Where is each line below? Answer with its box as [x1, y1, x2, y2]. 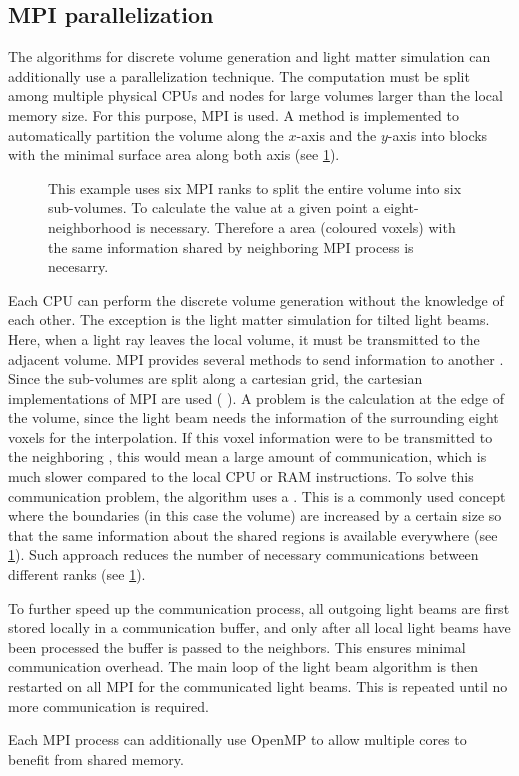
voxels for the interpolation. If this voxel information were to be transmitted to [8, 426, 493, 447]
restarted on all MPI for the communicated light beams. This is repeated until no [8, 676, 508, 697]
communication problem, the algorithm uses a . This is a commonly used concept [8, 485, 506, 506]
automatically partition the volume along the [8, 124, 284, 145]
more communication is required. [8, 695, 209, 716]
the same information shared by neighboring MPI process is [48, 236, 414, 257]
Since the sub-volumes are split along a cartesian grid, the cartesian [8, 368, 423, 389]
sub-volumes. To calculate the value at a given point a [48, 197, 380, 218]
